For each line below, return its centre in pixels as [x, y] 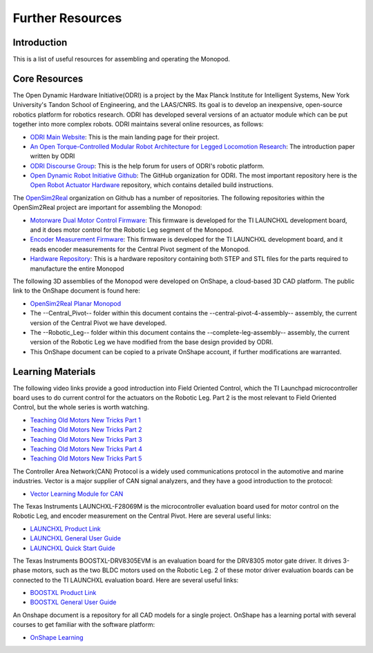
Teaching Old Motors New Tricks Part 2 [86, 430]
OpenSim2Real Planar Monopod [75, 303]
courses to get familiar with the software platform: [84, 625]
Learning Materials [54, 372]
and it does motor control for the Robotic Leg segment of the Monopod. [132, 230]
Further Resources [67, 18]
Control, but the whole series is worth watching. [81, 407]
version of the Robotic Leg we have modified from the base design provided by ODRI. [152, 342]
